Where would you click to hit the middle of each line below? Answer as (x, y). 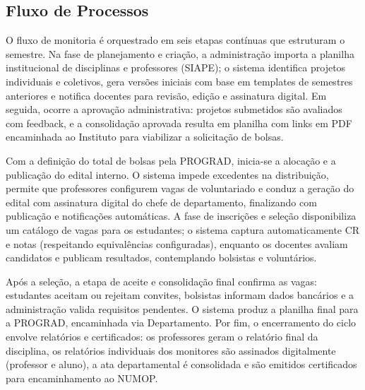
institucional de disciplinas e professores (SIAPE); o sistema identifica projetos (176, 67)
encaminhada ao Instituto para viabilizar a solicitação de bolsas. (145, 137)
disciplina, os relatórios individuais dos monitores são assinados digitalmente (171, 350)
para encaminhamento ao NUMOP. (82, 378)
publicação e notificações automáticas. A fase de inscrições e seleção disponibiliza (181, 216)
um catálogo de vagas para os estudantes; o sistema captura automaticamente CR (183, 229)
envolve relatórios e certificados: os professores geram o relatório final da (162, 337)
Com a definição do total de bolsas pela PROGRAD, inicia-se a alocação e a (171, 160)
